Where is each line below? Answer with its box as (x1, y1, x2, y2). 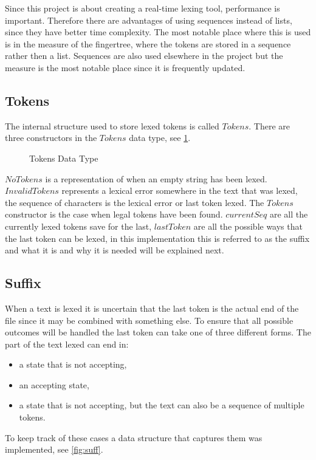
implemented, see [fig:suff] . (5, 443, 103, 456)
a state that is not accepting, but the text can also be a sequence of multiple (19, 399, 304, 411)
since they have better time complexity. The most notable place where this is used (5, 26, 311, 38)
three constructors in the (5, 131, 97, 144)
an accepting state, (19, 378, 89, 391)
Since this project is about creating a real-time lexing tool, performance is (5, 2, 280, 14)
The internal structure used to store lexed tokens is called (5, 119, 219, 132)
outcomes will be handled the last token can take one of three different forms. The (5, 326, 311, 338)
